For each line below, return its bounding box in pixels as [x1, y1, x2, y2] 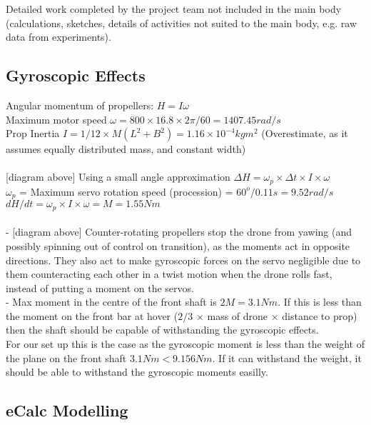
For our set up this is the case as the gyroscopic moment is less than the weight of [6, 336, 365, 351]
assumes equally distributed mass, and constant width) [6, 141, 246, 156]
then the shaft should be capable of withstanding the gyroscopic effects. [6, 322, 319, 337]
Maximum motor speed [6, 111, 107, 126]
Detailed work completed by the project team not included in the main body [6, 1, 342, 16]
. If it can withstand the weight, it [212, 350, 362, 365]
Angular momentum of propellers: [6, 97, 154, 112]
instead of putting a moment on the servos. [6, 280, 194, 295]
